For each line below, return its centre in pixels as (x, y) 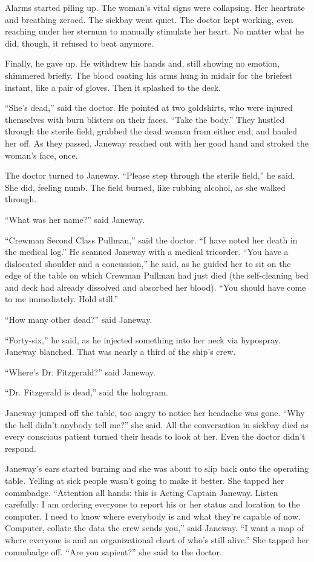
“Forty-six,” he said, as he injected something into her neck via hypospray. (143, 339)
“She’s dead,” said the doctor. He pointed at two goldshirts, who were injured (149, 107)
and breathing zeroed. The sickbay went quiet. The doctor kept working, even (149, 19)
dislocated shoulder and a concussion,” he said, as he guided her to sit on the (148, 263)
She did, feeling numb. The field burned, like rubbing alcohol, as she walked (145, 187)
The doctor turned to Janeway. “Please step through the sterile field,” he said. (150, 175)
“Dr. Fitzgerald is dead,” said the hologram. (87, 392)
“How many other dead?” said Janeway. (79, 319)
